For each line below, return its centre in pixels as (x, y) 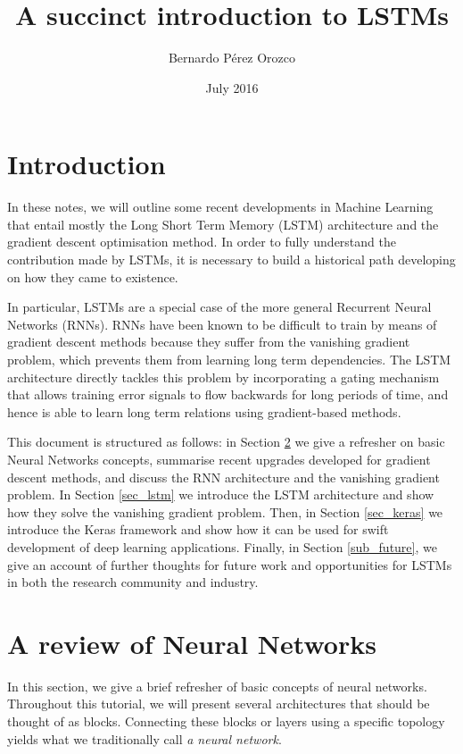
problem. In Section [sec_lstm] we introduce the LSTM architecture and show (221, 494)
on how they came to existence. (93, 276)
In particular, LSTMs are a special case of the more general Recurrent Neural (219, 307)
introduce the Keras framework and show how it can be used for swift (198, 529)
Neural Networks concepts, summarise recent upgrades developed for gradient (219, 459)
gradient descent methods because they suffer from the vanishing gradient (209, 342)
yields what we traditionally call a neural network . (145, 738)
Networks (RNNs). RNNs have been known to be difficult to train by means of (222, 324)
